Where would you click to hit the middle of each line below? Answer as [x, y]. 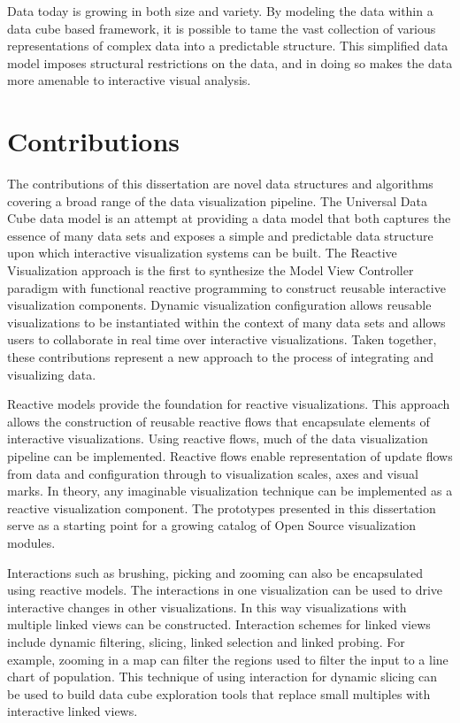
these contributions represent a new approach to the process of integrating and [221, 357]
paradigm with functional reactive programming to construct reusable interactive [226, 287]
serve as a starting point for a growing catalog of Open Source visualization [212, 525]
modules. [31, 542]
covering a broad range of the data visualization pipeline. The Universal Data [217, 200]
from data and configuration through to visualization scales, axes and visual [213, 473]
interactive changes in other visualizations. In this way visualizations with [207, 607]
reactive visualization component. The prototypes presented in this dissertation [222, 508]
